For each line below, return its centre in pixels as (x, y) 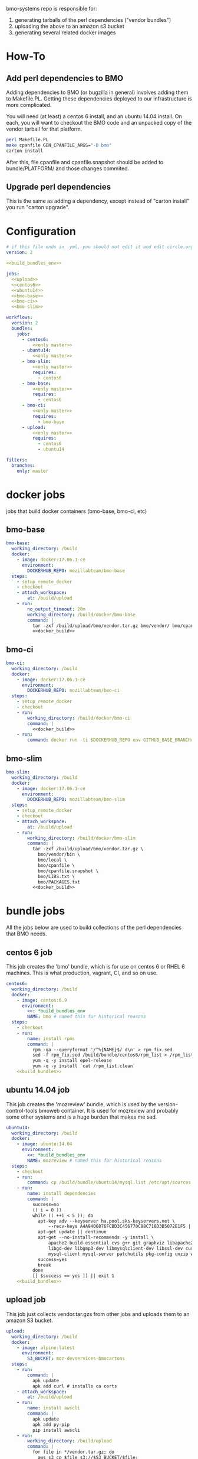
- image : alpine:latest (46, 1348)
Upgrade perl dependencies (59, 187)
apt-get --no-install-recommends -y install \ (96, 1237)
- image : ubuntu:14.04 (44, 1144)
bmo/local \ (52, 860)
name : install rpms (51, 1039)
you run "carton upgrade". (38, 207)
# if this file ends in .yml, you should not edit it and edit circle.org (100, 247)
